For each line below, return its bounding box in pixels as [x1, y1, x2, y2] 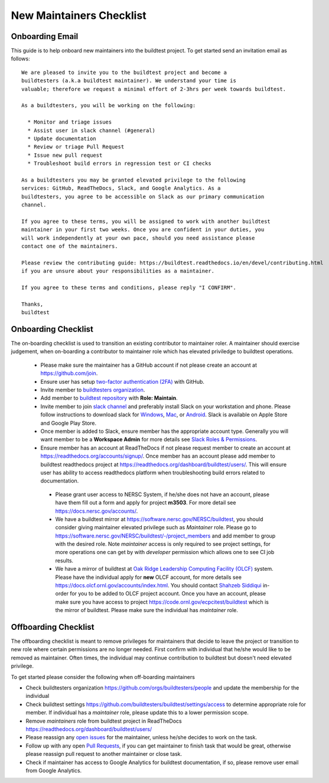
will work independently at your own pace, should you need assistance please [21, 234, 255, 241]
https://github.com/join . [40, 370, 98, 377]
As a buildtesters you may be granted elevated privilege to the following [21, 176, 246, 183]
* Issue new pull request [27, 151, 103, 158]
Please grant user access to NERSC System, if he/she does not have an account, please [55, 491, 270, 498]
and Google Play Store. [40, 419, 97, 426]
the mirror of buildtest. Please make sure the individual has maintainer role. [55, 607, 239, 614]
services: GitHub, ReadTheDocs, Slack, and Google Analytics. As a [21, 185, 221, 192]
